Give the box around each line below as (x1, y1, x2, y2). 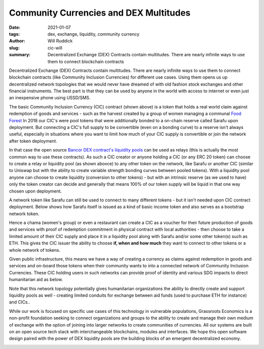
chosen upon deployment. (9, 188, 62, 194)
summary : (9, 52, 31, 58)
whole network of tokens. (9, 247, 61, 253)
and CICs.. (9, 299, 30, 305)
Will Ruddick (47, 38, 73, 44)
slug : (9, 44, 20, 51)
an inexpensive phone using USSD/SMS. (9, 95, 90, 101)
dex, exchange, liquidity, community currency (47, 31, 139, 37)
